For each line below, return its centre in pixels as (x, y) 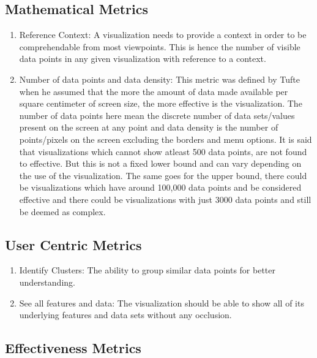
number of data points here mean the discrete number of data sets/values (157, 115)
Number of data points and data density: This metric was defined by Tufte (159, 79)
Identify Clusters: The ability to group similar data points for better (147, 270)
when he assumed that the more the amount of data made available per (154, 91)
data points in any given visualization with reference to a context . (143, 59)
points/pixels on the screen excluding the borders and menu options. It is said (166, 139)
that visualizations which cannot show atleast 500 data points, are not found (163, 151)
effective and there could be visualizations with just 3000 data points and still (165, 199)
